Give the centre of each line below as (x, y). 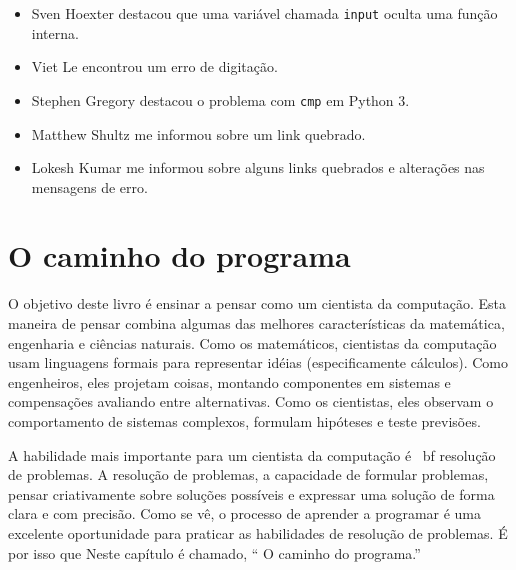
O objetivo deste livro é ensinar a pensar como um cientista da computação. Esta (257, 303)
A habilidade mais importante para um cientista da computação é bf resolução (252, 454)
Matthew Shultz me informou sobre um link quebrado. (198, 133)
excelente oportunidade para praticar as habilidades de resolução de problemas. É (258, 532)
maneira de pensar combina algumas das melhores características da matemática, (256, 323)
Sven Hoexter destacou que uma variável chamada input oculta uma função (264, 13)
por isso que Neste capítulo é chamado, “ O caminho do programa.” (214, 552)
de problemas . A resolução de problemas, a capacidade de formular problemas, (248, 474)
